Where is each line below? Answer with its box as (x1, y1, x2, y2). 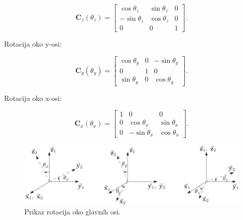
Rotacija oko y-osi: (4, 39, 62, 49)
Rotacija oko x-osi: (4, 92, 62, 103)
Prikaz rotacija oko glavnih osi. (24, 206, 121, 217)
